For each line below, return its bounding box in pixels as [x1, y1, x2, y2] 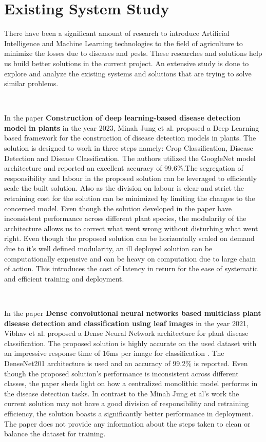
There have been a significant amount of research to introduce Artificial [4, 28, 230, 38]
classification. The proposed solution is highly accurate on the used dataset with [4, 337, 257, 348]
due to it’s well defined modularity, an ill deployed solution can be [4, 243, 213, 253]
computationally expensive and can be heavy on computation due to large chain [4, 253, 256, 264]
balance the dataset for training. [4, 428, 106, 439]
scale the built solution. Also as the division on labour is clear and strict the [4, 183, 244, 193]
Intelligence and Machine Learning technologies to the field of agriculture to [4, 37, 243, 48]
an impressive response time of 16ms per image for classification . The [4, 348, 224, 358]
